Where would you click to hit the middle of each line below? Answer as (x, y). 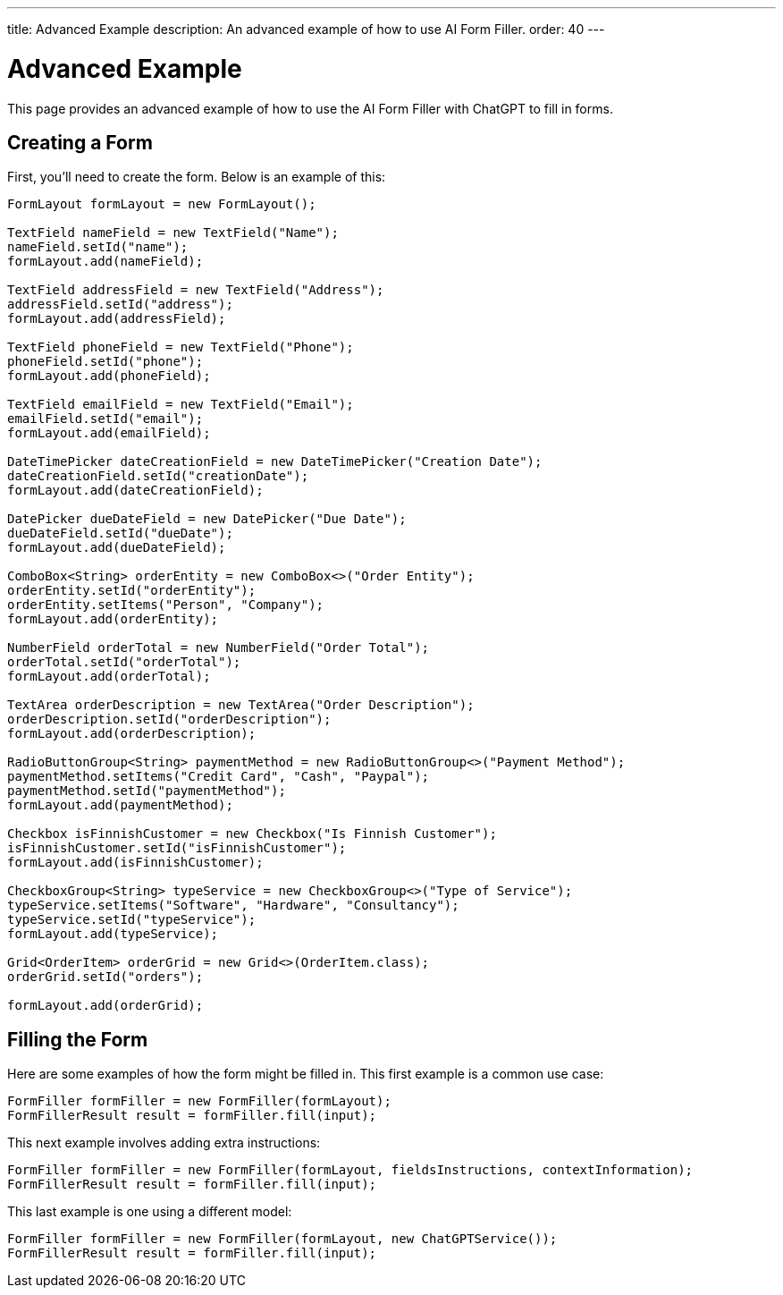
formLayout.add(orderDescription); (132, 734)
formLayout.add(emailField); (109, 433)
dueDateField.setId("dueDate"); (120, 533)
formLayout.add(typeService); (113, 934)
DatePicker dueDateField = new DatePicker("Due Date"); (207, 519)
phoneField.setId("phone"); (105, 362)
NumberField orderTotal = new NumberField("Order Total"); (219, 648)
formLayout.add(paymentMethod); (120, 805)
